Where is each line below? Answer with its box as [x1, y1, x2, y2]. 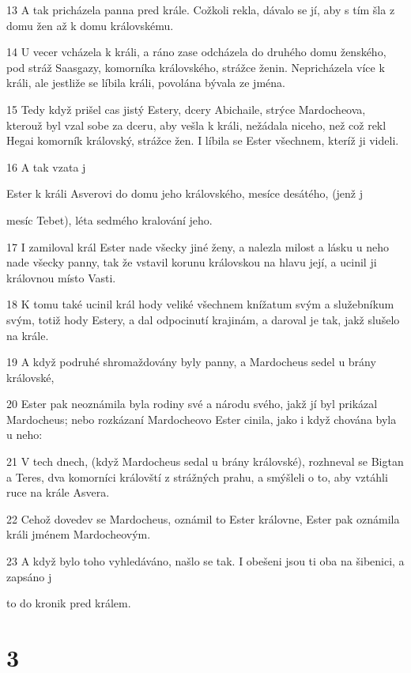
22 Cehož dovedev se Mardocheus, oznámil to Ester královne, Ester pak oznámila [6, 510, 400, 527]
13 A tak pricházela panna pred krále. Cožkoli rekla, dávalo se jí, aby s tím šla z [6, 2, 395, 17]
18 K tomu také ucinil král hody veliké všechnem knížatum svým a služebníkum [6, 296, 394, 312]
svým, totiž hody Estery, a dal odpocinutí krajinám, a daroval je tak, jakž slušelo [6, 311, 400, 327]
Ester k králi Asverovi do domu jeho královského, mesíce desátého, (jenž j [6, 185, 364, 202]
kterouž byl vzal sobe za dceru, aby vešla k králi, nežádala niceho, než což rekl [6, 116, 386, 133]
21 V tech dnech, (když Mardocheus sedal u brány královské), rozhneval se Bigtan [6, 453, 404, 470]
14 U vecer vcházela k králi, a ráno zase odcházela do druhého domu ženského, [6, 43, 386, 60]
